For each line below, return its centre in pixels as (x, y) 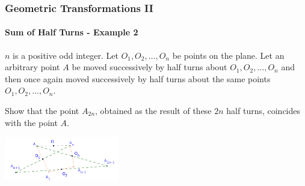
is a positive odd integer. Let (66, 55)
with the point (31, 122)
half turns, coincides (263, 111)
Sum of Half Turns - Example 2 (72, 32)
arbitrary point (32, 67)
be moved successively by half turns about (149, 67)
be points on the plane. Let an (228, 55)
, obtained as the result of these (153, 111)
